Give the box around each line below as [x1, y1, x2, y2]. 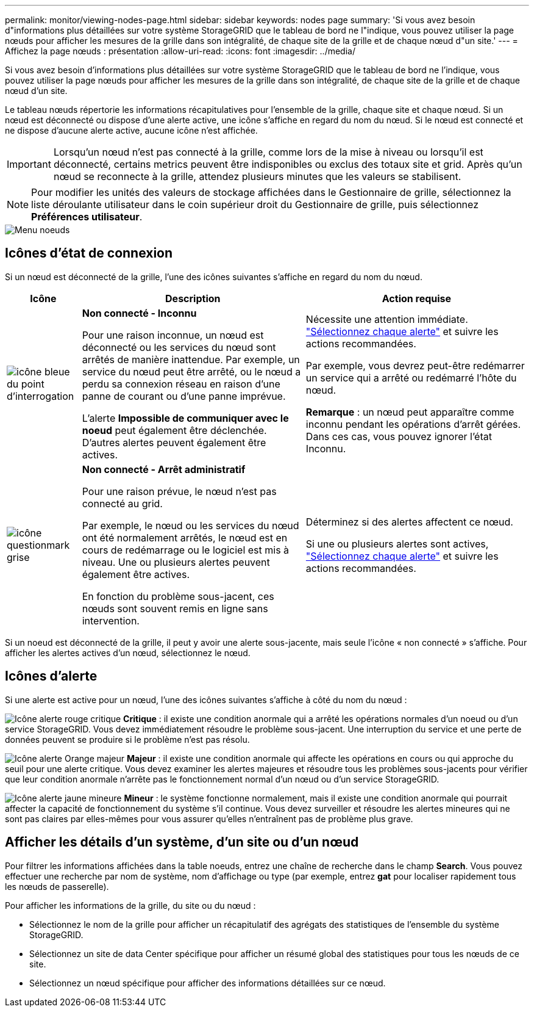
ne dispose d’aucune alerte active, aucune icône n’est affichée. [5, 125, 258, 136]
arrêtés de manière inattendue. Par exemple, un [82, 353, 300, 366]
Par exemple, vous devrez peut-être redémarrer [305, 359, 525, 372]
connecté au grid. [82, 497, 163, 510]
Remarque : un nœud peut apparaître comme [305, 405, 514, 418]
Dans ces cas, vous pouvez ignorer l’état [305, 430, 492, 443]
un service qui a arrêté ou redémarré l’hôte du [305, 371, 517, 384]
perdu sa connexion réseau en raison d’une [82, 377, 280, 390]
